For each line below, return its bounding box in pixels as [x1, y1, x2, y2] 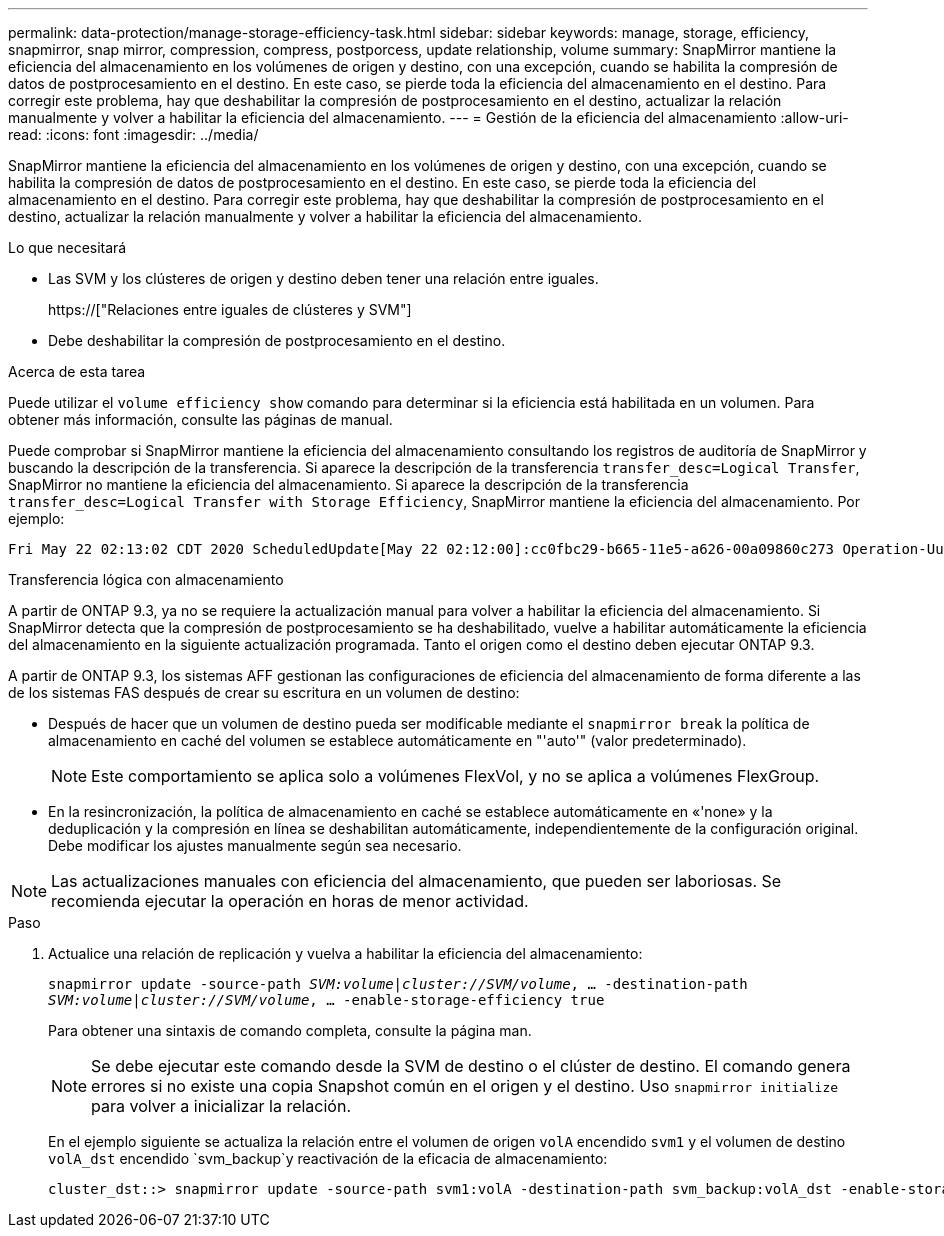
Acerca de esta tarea [8, 363, 146, 380]
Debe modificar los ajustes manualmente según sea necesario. [48, 837, 462, 854]
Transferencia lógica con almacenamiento [8, 571, 284, 588]
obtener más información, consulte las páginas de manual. [8, 411, 393, 428]
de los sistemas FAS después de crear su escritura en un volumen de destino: [8, 684, 520, 701]
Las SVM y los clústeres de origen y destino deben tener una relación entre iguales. [48, 270, 599, 287]
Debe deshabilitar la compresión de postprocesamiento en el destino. [48, 332, 506, 349]
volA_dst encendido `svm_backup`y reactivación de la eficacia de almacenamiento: [48, 1150, 608, 1167]
